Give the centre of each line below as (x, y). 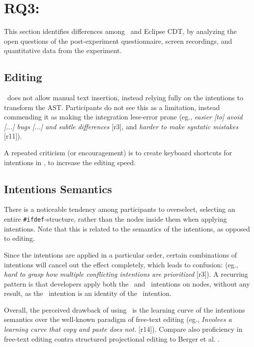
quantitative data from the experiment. (63, 50)
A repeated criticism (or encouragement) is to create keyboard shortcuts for (118, 153)
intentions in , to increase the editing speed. (70, 162)
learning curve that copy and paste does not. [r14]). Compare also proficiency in (123, 329)
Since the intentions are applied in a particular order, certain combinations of (121, 254)
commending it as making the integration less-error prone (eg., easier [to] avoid (123, 117)
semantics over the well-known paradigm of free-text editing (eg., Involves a (118, 319)
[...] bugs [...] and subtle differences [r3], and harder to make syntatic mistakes (121, 126)
